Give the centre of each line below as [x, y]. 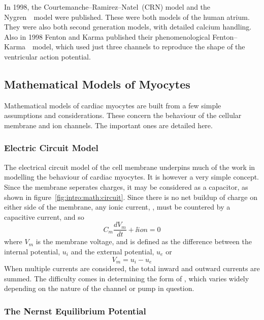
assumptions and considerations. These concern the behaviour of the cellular [123, 115]
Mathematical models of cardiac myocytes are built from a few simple [113, 105]
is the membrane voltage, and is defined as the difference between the [144, 241]
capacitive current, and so [44, 216]
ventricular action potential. [47, 56]
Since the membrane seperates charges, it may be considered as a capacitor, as [126, 186]
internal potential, [32, 251]
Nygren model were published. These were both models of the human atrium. [127, 17]
